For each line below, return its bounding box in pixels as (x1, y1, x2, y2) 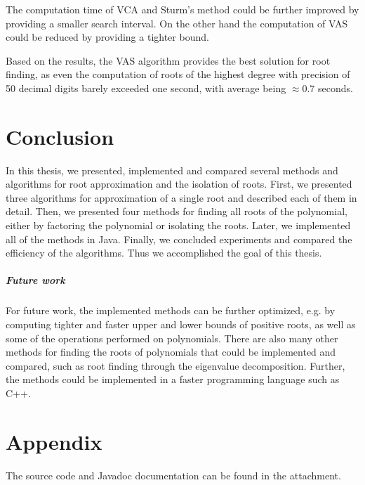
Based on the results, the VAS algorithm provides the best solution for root (6, 53, 331, 67)
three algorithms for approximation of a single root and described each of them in (6, 190, 357, 205)
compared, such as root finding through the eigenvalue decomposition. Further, (6, 358, 345, 373)
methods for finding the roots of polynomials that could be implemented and (6, 344, 336, 359)
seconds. (318, 80, 353, 95)
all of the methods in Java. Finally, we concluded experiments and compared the (6, 231, 352, 246)
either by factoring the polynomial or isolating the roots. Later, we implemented (6, 218, 351, 233)
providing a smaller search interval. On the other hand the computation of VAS (6, 15, 348, 30)
